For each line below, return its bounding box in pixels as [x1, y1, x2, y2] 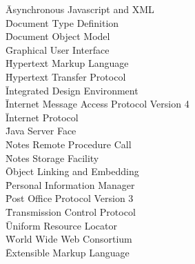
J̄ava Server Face [6, 123, 76, 138]
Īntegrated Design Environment [6, 83, 138, 97]
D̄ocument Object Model [6, 29, 110, 43]
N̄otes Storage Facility [6, 150, 99, 165]
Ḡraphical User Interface [6, 42, 110, 57]
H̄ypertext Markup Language [6, 56, 129, 70]
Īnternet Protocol [6, 110, 79, 124]
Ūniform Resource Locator [6, 218, 117, 232]
